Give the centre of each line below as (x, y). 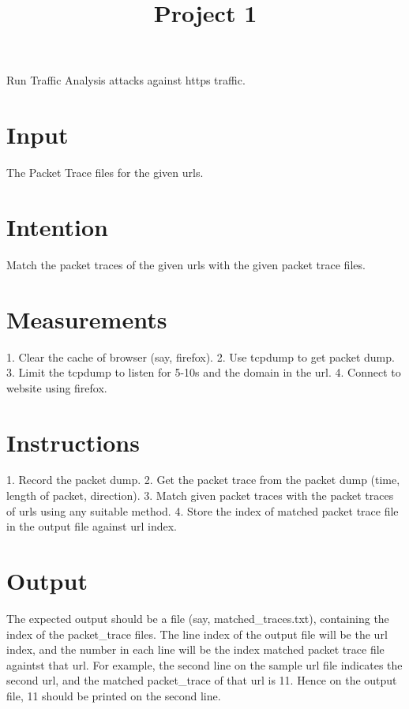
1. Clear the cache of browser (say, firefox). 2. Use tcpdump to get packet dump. (201, 356)
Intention (57, 226)
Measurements (87, 319)
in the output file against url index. (92, 526)
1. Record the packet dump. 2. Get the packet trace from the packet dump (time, (203, 480)
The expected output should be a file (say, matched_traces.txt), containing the (198, 618)
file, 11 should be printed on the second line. (114, 695)
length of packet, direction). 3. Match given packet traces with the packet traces (200, 495)
